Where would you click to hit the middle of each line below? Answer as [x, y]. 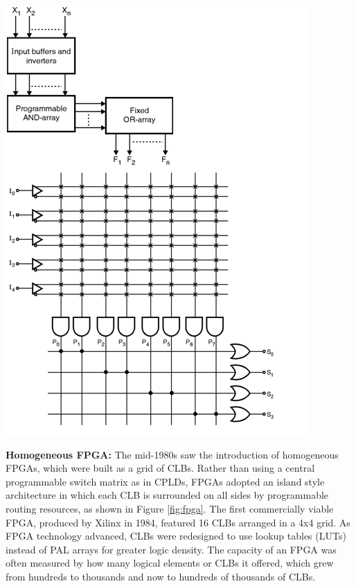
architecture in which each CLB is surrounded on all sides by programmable [167, 495]
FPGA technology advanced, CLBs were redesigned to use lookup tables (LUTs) [176, 536]
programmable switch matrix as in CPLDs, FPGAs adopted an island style [165, 481]
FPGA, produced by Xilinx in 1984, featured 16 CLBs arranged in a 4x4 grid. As [178, 522]
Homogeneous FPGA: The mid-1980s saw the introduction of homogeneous [172, 454]
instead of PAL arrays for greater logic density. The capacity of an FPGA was [171, 549]
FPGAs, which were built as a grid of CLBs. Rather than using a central [160, 468]
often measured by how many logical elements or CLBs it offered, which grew [170, 563]
